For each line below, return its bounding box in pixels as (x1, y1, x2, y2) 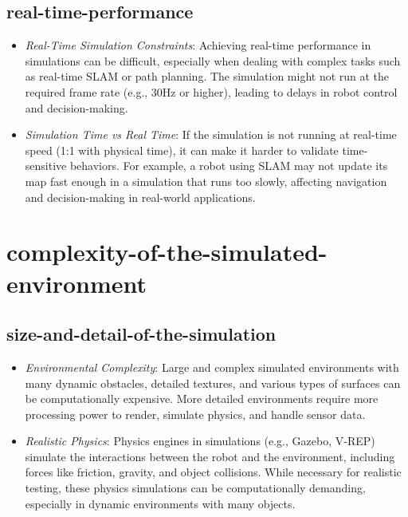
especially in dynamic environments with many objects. (25, 495, 296, 511)
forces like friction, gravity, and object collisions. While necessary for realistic (25, 464, 402, 480)
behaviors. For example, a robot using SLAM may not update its (69, 157, 388, 174)
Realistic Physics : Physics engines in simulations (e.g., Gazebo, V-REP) (25, 432, 375, 449)
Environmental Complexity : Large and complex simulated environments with (25, 358, 399, 375)
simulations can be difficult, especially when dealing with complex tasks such (25, 52, 401, 69)
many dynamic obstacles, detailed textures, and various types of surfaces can (25, 374, 401, 391)
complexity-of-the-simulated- (6, 235, 328, 268)
